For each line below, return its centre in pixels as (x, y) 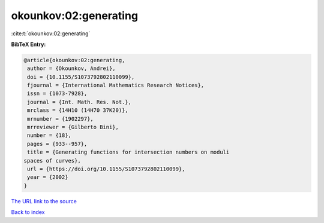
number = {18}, (49, 135)
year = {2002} (48, 177)
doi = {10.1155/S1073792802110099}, (81, 77)
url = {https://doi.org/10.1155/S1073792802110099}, (106, 169)
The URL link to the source (44, 201)
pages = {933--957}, (57, 144)
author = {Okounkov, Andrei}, (72, 68)
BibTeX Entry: (28, 44)
